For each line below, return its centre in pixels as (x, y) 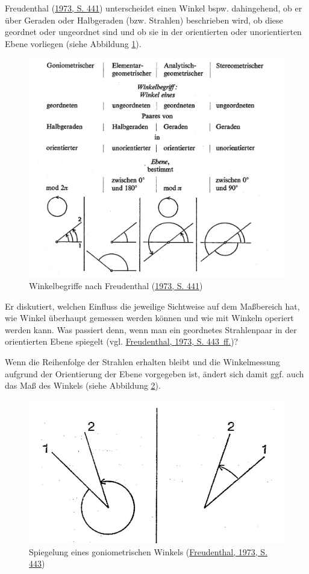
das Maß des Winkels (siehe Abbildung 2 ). (83, 385)
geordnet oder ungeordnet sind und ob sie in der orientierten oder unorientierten (153, 32)
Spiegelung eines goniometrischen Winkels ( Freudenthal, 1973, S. (148, 551)
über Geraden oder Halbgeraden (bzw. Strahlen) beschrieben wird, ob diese (144, 20)
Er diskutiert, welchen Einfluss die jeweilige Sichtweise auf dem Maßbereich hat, (152, 306)
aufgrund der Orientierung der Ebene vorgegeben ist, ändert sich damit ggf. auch (154, 373)
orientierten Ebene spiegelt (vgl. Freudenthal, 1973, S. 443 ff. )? (122, 341)
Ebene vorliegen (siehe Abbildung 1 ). (73, 43)
